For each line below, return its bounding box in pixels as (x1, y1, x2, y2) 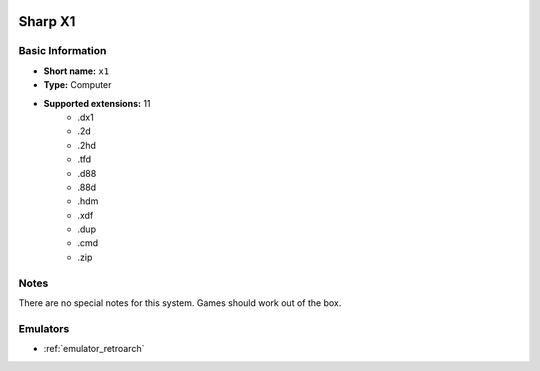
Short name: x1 (43, 65, 110, 77)
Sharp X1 (18, 13, 76, 30)
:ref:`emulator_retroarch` (43, 343, 145, 355)
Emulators (18, 321, 70, 335)
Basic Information (18, 44, 107, 58)
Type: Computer (43, 79, 112, 91)
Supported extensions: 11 (43, 97, 151, 109)
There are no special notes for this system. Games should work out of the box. (18, 296, 342, 309)
